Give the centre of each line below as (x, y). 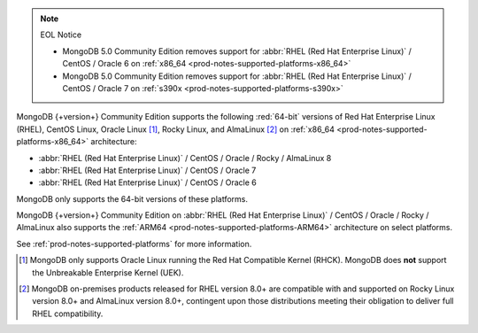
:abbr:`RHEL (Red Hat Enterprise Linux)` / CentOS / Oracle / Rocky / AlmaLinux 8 (185, 158)
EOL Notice (61, 35)
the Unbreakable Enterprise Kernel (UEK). (108, 272)
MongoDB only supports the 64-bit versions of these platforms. (132, 198)
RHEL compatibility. (68, 314)
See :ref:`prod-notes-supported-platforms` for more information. (134, 244)
